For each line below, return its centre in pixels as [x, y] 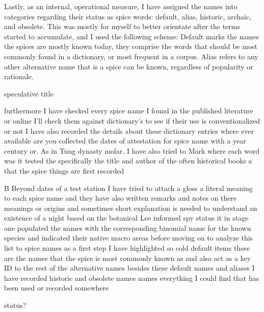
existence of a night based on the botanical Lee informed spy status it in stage [126, 218]
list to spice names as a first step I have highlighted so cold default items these [127, 248]
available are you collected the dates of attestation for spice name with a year [125, 141]
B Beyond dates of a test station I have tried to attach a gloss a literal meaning [128, 188]
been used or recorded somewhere [57, 288]
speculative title [29, 93]
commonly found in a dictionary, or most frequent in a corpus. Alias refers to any [131, 56]
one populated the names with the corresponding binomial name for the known [128, 227]
